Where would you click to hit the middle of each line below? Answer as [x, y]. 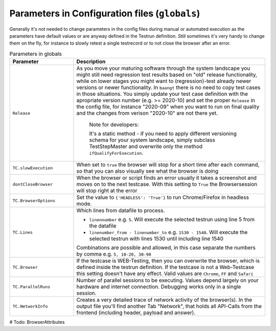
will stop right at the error [107, 191]
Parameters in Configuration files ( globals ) [105, 13]
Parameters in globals [36, 54]
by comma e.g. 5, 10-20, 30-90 [114, 254]
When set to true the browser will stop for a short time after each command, [168, 165]
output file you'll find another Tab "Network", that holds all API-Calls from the [169, 306]
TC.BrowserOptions [34, 201]
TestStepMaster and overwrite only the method [146, 147]
